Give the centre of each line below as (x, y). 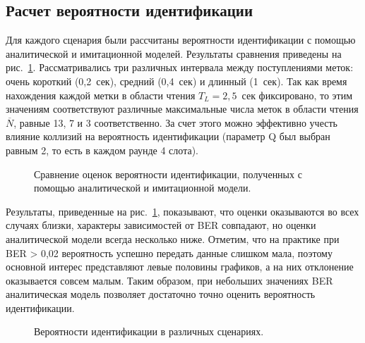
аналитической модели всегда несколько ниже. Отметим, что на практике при (173, 238)
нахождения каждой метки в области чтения (101, 95)
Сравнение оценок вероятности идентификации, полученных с (168, 174)
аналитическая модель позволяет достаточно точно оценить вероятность (161, 294)
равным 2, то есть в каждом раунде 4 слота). (102, 150)
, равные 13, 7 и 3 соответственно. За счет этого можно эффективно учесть (175, 122)
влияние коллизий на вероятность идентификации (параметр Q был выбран (168, 136)
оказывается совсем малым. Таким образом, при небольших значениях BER (169, 280)
